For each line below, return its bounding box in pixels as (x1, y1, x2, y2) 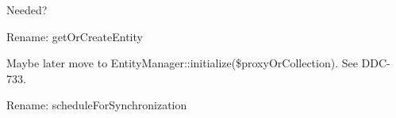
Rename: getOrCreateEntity (6, 28, 143, 44)
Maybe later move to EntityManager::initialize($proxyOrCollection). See (6, 55, 358, 71)
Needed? (6, 2, 48, 17)
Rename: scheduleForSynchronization (6, 97, 187, 113)
